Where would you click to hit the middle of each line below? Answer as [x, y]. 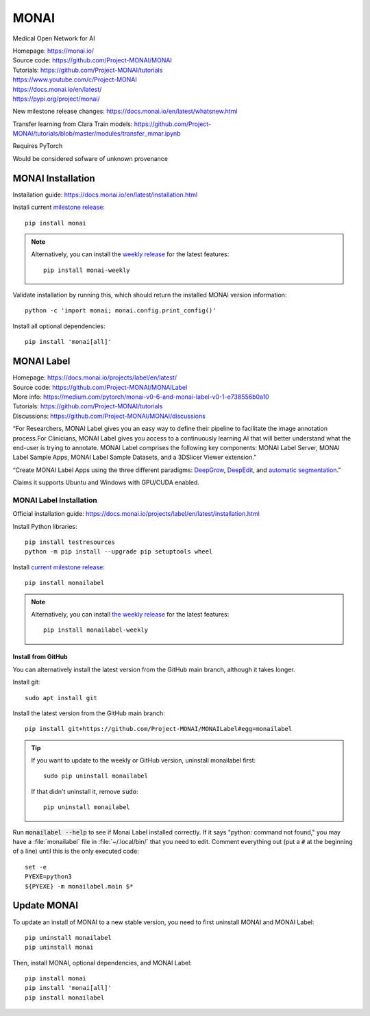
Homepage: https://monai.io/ [53, 51]
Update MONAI [46, 905]
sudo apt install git [61, 698]
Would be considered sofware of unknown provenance [90, 158]
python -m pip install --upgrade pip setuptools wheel [119, 552]
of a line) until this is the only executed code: [76, 851]
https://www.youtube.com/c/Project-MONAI [75, 79]
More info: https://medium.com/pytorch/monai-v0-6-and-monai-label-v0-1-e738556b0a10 [141, 397]
